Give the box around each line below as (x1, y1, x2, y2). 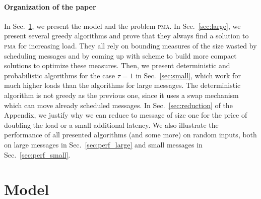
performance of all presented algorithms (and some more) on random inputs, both (4, 129, 257, 140)
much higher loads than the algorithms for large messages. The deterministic (4, 80, 241, 90)
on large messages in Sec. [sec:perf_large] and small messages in (4, 139, 203, 150)
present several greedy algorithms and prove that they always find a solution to (4, 30, 249, 41)
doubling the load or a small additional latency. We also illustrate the (4, 119, 219, 130)
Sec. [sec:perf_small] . (4, 149, 71, 160)
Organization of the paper (4, 1, 96, 12)
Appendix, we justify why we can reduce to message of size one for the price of (4, 110, 247, 120)
